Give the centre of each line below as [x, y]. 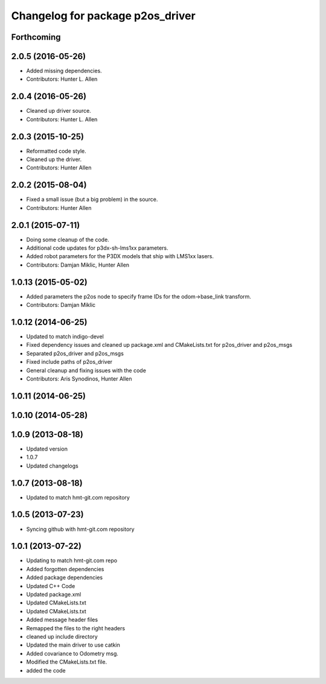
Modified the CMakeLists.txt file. [67, 662]
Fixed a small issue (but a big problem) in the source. [92, 200]
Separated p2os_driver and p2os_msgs [75, 353]
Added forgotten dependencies [65, 569]
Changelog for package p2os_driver [103, 16]
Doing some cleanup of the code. [68, 239]
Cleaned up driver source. [59, 111]
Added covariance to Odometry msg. [72, 653]
